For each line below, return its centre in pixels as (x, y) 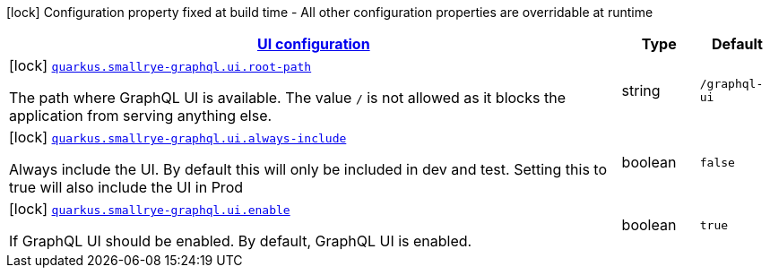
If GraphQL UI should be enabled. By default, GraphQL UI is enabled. (241, 241)
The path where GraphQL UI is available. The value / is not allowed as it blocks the (287, 98)
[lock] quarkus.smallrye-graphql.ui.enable (150, 209)
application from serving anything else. (141, 116)
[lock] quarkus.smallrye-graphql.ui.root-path (160, 65)
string (641, 90)
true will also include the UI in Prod (126, 187)
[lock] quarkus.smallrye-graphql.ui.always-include (178, 137)
